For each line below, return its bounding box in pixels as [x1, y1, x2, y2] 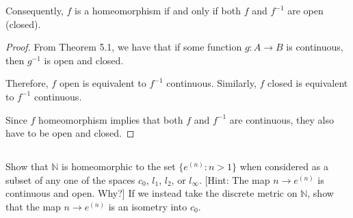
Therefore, [5, 76, 49, 90]
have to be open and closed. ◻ [5, 126, 135, 140]
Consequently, [5, 3, 64, 17]
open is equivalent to [59, 76, 146, 90]
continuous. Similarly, [166, 76, 257, 90]
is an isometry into [108, 199, 187, 213]
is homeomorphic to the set [62, 159, 176, 174]
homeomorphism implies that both [38, 112, 183, 126]
